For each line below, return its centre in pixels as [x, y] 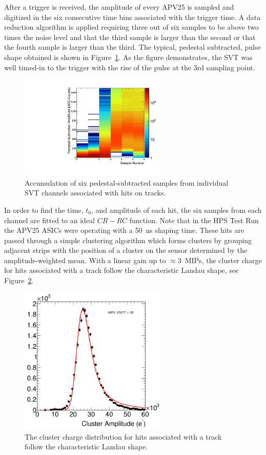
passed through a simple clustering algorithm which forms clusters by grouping [128, 240]
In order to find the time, [44, 210]
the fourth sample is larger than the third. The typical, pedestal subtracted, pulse [132, 47]
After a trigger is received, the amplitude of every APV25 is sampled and [119, 7]
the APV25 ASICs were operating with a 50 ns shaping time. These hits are [124, 230]
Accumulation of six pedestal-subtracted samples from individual [127, 182]
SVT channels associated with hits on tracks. [95, 193]
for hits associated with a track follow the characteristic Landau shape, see [121, 270]
